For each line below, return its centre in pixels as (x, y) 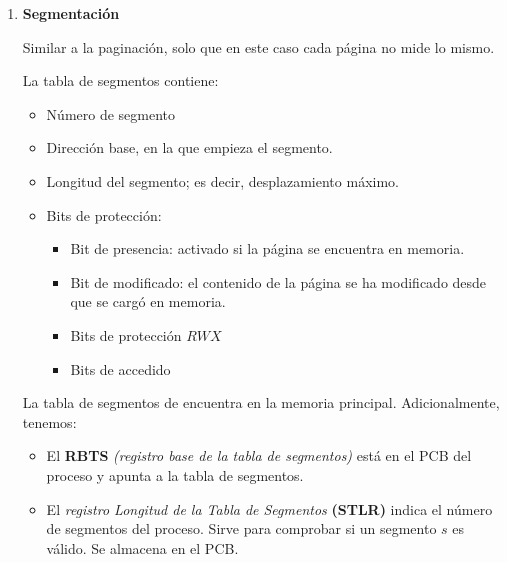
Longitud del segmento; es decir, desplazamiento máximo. (222, 180)
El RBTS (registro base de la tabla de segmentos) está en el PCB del (259, 455)
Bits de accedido (120, 368)
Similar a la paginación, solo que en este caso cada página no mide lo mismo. (258, 46)
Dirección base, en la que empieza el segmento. (189, 147)
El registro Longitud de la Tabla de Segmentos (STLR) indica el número (269, 508)
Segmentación (71, 13)
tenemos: (49, 421)
